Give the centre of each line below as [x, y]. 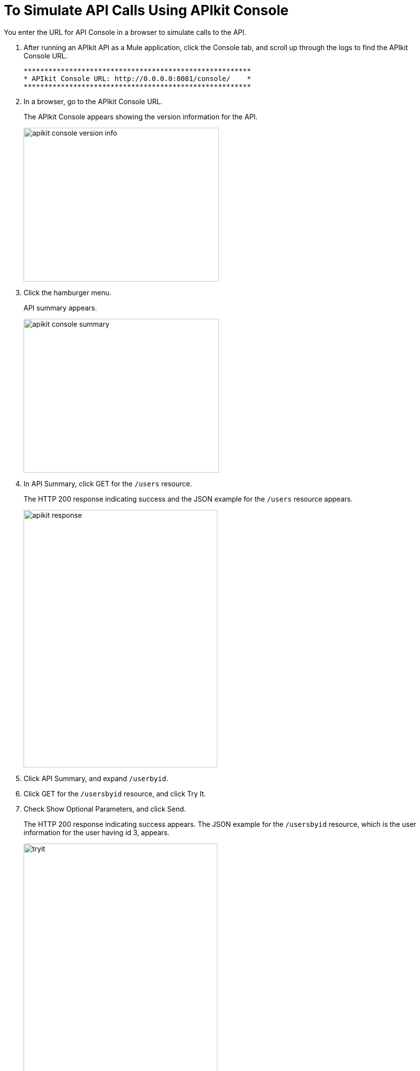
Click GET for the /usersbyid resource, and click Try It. [115, 793]
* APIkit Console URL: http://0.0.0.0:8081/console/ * [137, 78]
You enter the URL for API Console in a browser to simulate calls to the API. [125, 32]
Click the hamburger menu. [67, 292]
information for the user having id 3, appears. [97, 832]
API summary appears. [60, 308]
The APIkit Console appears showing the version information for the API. [141, 116]
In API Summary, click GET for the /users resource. [108, 483]
